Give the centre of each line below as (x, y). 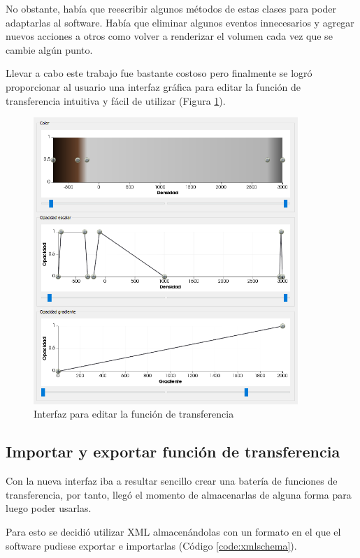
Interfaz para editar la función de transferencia (134, 414)
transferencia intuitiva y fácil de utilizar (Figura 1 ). (116, 100)
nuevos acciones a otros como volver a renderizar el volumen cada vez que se (169, 36)
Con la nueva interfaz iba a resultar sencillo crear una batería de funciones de (172, 481)
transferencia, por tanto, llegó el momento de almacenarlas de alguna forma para (179, 494)
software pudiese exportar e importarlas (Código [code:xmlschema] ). (151, 545)
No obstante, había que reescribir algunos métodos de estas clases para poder (171, 8)
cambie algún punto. (49, 49)
